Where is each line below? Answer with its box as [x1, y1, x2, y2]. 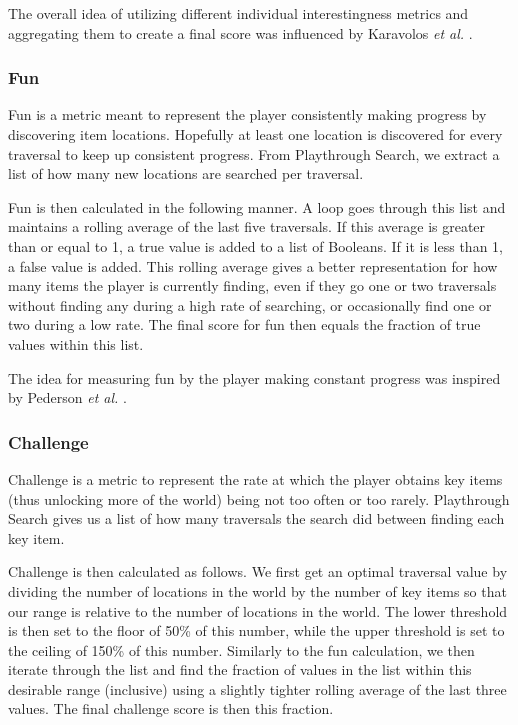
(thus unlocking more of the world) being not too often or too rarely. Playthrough [8, 488, 510, 509]
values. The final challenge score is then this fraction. [8, 698, 334, 719]
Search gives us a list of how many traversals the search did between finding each [8, 508, 505, 529]
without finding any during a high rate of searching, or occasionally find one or [8, 294, 492, 315]
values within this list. [8, 333, 144, 354]
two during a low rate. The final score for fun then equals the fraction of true [8, 314, 481, 335]
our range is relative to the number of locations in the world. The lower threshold [8, 600, 508, 621]
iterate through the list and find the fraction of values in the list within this [8, 659, 472, 680]
